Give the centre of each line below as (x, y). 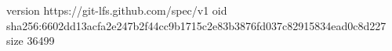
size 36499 (31, 41)
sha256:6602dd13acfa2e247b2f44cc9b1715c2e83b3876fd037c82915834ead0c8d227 (196, 25)
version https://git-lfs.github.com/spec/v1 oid (117, 10)
